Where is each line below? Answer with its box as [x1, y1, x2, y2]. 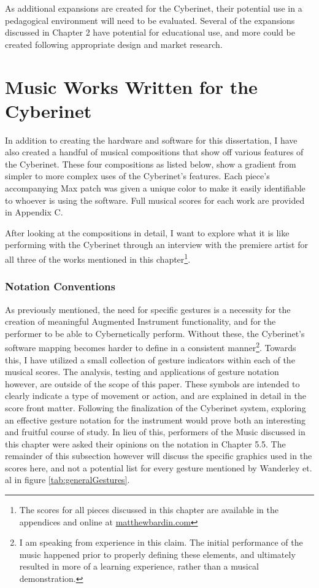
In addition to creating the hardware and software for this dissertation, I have [5, 133, 298, 146]
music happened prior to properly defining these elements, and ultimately [19, 547, 296, 560]
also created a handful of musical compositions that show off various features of [5, 145, 304, 158]
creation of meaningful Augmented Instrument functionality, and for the [5, 315, 276, 328]
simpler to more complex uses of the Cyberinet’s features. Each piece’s [5, 169, 270, 182]
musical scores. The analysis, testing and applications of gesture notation [5, 365, 279, 378]
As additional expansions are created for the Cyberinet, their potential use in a [5, 2, 302, 14]
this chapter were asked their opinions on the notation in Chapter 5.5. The [5, 437, 286, 450]
